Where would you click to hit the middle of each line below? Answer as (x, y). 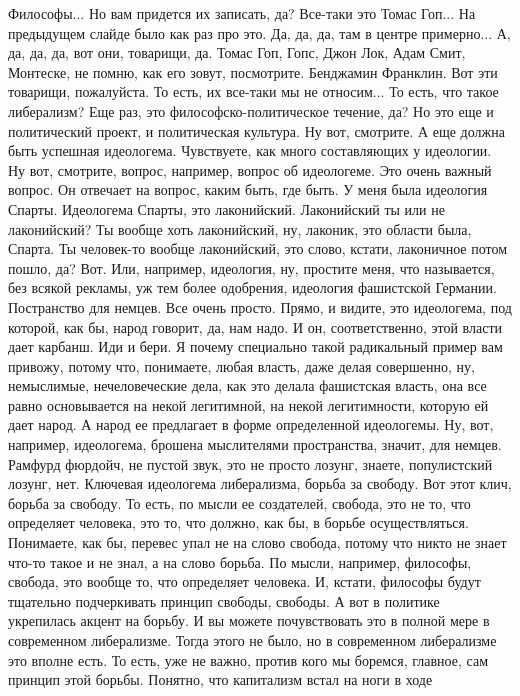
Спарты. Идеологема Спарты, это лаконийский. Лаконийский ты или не (226, 208)
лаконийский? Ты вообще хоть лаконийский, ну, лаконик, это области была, (240, 228)
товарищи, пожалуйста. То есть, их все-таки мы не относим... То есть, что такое (253, 91)
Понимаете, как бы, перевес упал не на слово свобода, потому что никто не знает (257, 542)
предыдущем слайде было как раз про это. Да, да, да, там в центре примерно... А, (259, 32)
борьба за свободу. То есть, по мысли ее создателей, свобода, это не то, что (239, 502)
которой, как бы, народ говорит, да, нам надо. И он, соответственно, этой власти (255, 326)
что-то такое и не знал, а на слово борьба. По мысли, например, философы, (240, 561)
